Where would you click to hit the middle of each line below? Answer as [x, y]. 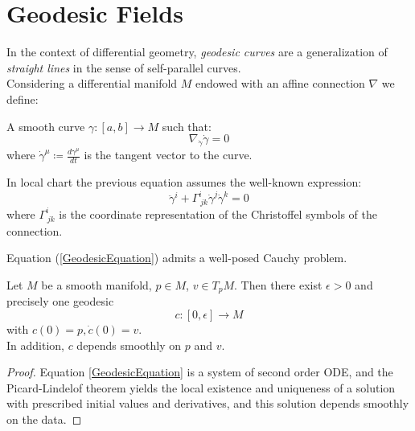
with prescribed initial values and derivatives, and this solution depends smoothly [208, 403]
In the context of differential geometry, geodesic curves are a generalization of [197, 52]
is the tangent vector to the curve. [168, 155]
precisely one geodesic [60, 301]
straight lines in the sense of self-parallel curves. [124, 67]
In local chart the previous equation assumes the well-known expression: [184, 181]
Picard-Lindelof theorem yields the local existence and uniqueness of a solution [201, 387]
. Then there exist [278, 284]
